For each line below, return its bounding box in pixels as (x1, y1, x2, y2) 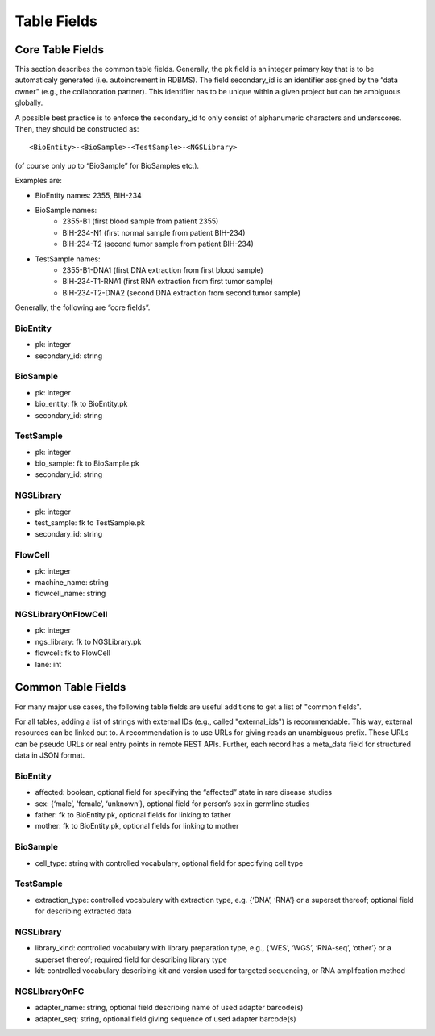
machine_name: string (35, 577, 109, 587)
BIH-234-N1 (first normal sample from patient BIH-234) (62, 228, 246, 237)
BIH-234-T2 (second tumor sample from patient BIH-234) (62, 239, 254, 249)
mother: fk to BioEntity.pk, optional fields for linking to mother (35, 821, 239, 831)
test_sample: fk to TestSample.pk (35, 518, 145, 528)
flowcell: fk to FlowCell (35, 648, 110, 658)
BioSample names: (35, 205, 97, 215)
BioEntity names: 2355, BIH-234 (35, 190, 143, 200)
